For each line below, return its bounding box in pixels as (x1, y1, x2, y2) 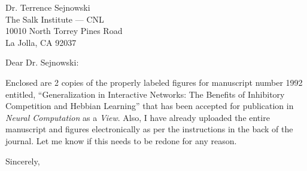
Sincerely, (5, 154, 40, 167)
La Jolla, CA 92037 (5, 36, 77, 48)
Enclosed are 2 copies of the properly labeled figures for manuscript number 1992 (5, 76, 303, 88)
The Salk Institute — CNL (5, 13, 104, 25)
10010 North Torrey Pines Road (5, 24, 123, 37)
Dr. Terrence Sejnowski (5, 1, 90, 13)
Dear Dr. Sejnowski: (5, 56, 79, 69)
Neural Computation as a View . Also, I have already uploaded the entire (5, 111, 270, 123)
